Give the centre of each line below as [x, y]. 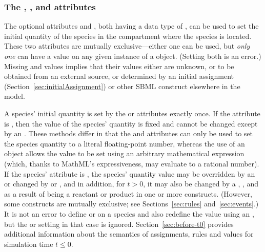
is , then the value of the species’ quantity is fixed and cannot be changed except [131, 123]
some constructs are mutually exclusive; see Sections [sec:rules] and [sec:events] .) [131, 204]
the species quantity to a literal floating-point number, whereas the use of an [125, 143]
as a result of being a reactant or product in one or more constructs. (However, [128, 193]
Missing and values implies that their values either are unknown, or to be [119, 66]
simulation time [29, 244]
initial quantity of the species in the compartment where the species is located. [128, 36]
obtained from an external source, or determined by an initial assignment [119, 76]
